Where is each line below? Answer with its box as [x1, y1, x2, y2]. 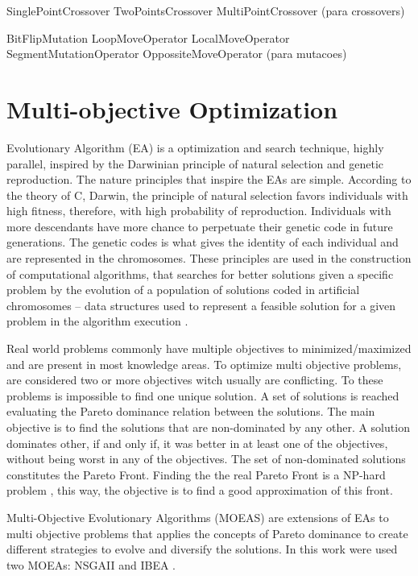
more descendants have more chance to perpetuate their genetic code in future [6, 218, 393, 234]
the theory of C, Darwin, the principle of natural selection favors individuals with [6, 186, 408, 203]
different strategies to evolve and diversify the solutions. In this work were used [6, 541, 398, 557]
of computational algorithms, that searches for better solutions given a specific [6, 265, 394, 282]
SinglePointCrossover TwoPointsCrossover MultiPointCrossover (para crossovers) [6, 2, 405, 19]
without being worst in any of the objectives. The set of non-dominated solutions [6, 450, 406, 467]
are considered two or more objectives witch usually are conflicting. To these [6, 371, 383, 388]
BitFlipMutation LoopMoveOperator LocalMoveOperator [6, 29, 290, 46]
